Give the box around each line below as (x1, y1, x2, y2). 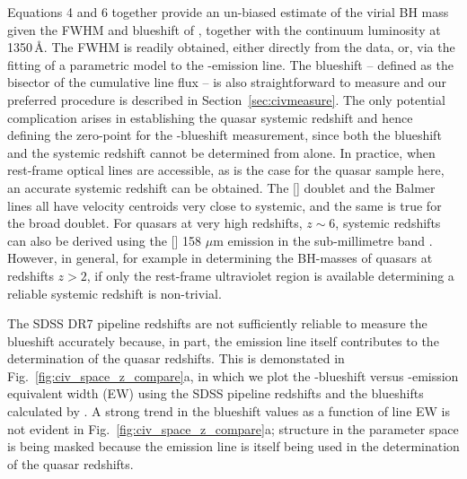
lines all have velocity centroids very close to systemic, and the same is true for (7, 196, 442, 214)
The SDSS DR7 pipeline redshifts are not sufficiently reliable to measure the (7, 314, 427, 333)
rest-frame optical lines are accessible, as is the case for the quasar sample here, (7, 161, 445, 179)
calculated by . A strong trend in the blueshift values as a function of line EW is (7, 402, 451, 421)
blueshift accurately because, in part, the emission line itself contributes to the (7, 331, 439, 350)
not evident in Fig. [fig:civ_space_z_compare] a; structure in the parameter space (7, 419, 459, 438)
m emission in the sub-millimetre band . (213, 231, 433, 249)
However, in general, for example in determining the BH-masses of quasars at (7, 248, 433, 267)
